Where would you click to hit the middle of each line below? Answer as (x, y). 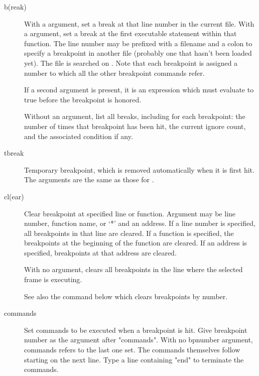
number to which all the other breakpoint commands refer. (114, 73)
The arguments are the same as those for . (89, 179)
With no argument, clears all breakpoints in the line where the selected (134, 269)
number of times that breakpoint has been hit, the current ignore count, (135, 126)
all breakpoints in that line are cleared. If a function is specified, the (129, 233)
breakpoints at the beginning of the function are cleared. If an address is (136, 243)
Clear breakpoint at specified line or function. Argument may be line (130, 213)
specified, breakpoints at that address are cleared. (100, 252)
